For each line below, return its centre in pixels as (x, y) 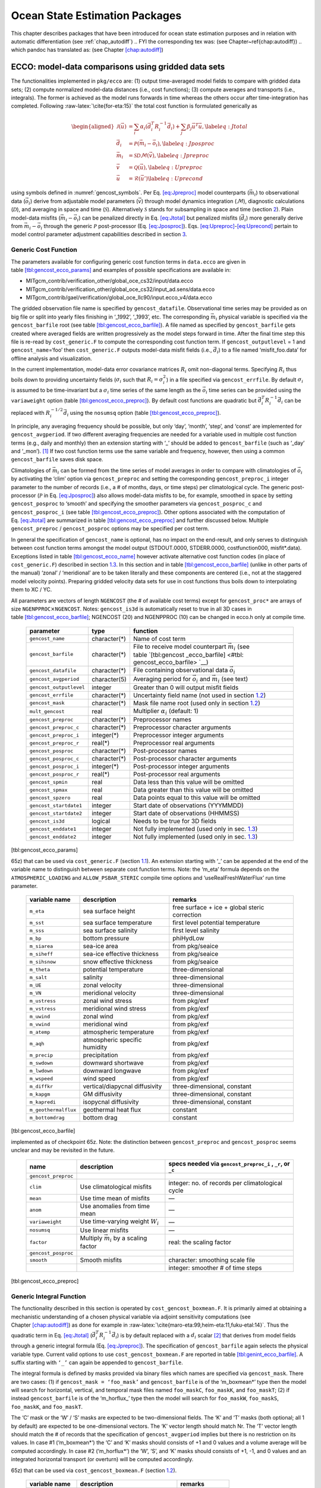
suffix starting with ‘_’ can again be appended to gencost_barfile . (97, 1362)
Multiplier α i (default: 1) (166, 712)
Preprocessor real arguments (174, 743)
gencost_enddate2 (53, 837)
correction (187, 915)
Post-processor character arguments (185, 759)
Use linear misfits (104, 1230)
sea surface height (109, 911)
